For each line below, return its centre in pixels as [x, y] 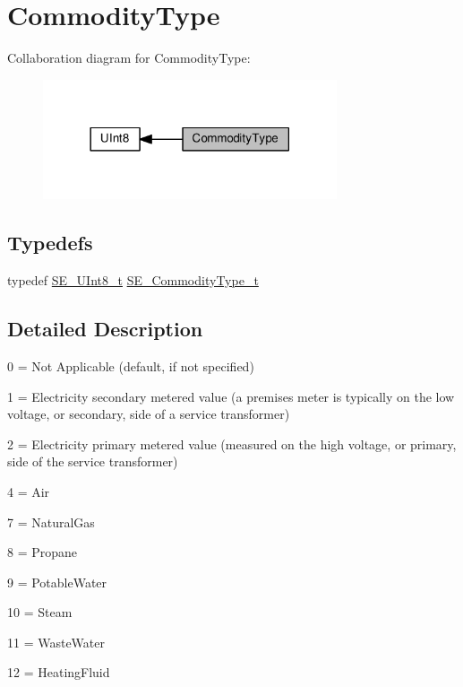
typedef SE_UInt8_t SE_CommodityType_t [133, 280]
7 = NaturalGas [51, 522]
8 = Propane [43, 552]
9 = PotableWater [57, 582]
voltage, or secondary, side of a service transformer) [149, 414]
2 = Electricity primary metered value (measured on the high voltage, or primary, [232, 444]
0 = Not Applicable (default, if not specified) [131, 365]
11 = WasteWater [56, 642]
